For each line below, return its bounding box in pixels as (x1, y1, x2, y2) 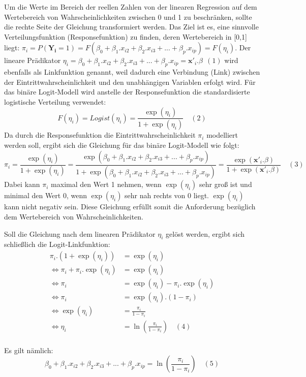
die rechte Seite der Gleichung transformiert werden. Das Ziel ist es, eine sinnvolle (4, 21, 259, 32)
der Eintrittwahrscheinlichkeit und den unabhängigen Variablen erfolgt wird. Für (4, 76, 256, 87)
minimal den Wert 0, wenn (4, 190, 87, 201)
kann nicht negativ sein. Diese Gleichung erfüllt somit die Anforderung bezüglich (4, 201, 256, 212)
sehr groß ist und (199, 179, 252, 190)
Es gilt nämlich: (4, 344, 53, 355)
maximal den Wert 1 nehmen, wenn (51, 179, 162, 190)
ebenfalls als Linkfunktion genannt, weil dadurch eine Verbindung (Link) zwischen (4, 67, 260, 77)
